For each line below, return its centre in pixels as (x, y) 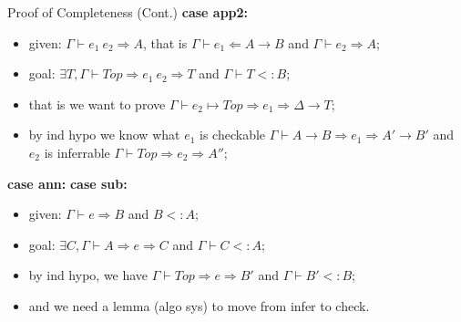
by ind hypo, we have (88, 275)
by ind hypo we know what (104, 135)
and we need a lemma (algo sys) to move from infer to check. (199, 305)
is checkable (233, 135)
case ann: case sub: (67, 183)
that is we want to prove (97, 104)
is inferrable (77, 152)
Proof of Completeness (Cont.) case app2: (128, 12)
